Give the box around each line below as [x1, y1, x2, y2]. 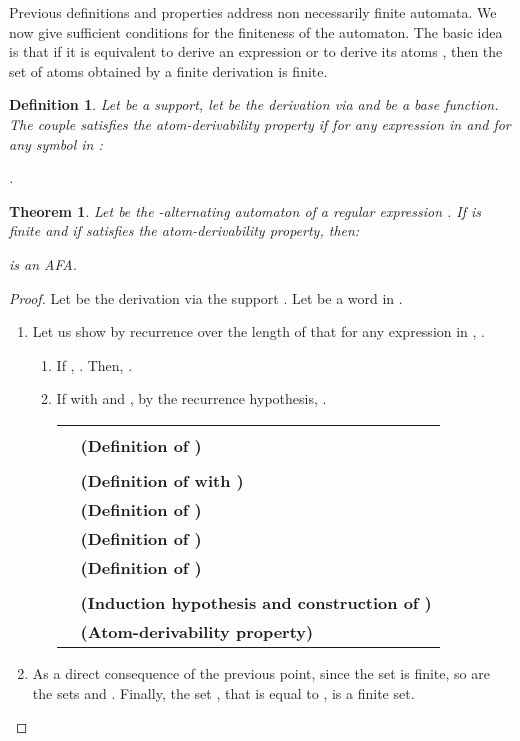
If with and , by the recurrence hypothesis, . [56, 388, 327, 409]
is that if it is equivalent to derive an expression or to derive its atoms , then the [9, 41, 503, 62]
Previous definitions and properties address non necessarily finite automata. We [9, 2, 497, 22]
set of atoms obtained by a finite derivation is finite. [9, 60, 328, 81]
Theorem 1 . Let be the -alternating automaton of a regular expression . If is [9, 200, 482, 221]
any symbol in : [9, 133, 103, 154]
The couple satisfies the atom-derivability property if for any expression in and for [9, 113, 511, 134]
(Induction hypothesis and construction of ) [80, 590, 432, 614]
